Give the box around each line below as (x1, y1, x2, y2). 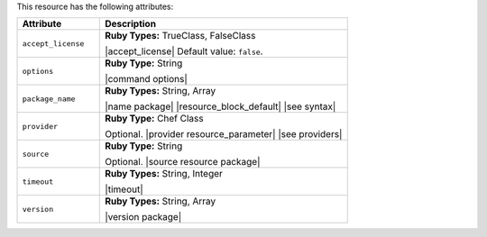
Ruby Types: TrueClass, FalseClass (105, 30, 256, 42)
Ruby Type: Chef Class (105, 113, 204, 125)
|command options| (105, 73, 188, 86)
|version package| (105, 211, 182, 223)
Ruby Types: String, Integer (105, 168, 223, 180)
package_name (22, 94, 76, 104)
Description (105, 18, 157, 31)
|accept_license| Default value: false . (105, 45, 263, 58)
